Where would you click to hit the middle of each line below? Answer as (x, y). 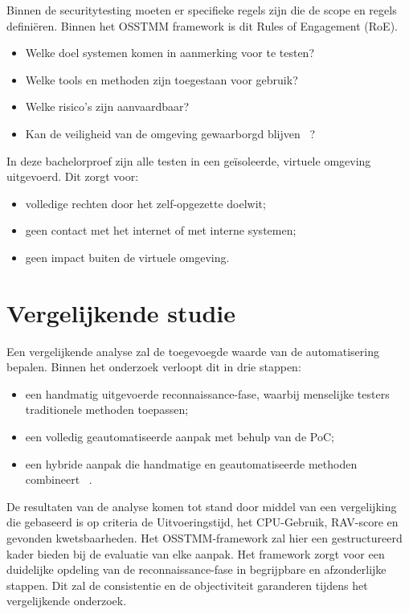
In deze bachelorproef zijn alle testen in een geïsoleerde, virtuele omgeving (189, 160)
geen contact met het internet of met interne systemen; (161, 230)
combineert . (59, 479)
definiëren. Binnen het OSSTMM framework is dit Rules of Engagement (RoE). (202, 25)
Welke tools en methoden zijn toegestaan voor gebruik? (162, 79)
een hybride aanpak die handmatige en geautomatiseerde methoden (191, 463)
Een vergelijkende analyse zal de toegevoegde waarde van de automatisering (193, 351)
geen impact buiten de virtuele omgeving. (127, 257)
